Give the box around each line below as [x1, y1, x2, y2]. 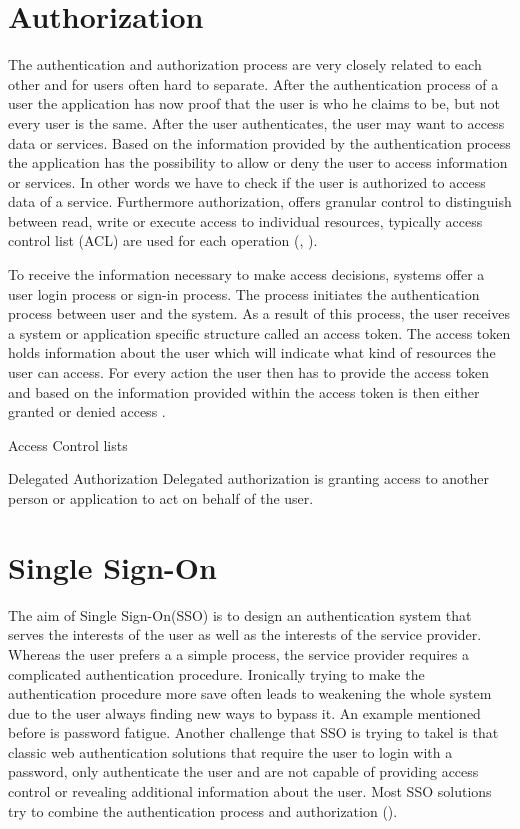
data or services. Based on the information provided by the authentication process [8, 132, 511, 153]
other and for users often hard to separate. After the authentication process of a [8, 73, 499, 94]
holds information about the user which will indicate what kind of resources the [8, 342, 496, 363]
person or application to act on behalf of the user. [8, 488, 314, 508]
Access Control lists [8, 434, 128, 455]
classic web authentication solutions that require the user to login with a [8, 741, 453, 762]
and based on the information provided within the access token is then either [8, 381, 480, 402]
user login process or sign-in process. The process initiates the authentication [8, 283, 480, 304]
